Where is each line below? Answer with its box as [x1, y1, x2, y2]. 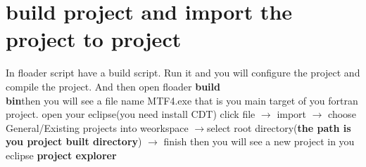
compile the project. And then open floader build [6, 79, 220, 93]
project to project [6, 25, 182, 53]
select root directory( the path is [207, 120, 351, 135]
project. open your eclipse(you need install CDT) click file [6, 107, 255, 121]
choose [328, 107, 356, 121]
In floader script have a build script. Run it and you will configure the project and [6, 65, 360, 80]
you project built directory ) [6, 134, 142, 149]
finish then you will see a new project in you [163, 134, 355, 149]
